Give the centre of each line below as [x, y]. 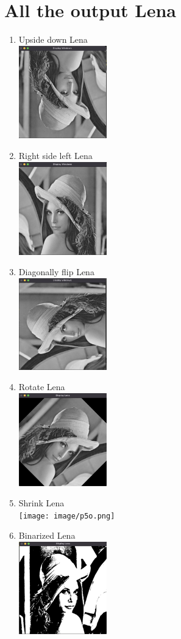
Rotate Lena [42, 387]
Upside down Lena [53, 39]
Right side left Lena [55, 156]
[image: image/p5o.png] [67, 516]
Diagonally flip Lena [56, 272]
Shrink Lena [41, 503]
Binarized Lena [47, 535]
